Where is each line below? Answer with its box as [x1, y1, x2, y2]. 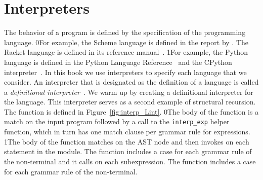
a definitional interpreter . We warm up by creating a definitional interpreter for [4, 86, 253, 97]
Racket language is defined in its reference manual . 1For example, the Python [4, 47, 248, 57]
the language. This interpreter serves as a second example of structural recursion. [4, 96, 256, 107]
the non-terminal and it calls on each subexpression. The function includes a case [4, 156, 256, 166]
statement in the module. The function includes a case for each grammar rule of [4, 146, 252, 157]
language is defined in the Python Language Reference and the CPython [4, 56, 232, 67]
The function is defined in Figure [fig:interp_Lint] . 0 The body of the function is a [4, 106, 259, 117]
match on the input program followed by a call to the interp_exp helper [4, 116, 230, 127]
